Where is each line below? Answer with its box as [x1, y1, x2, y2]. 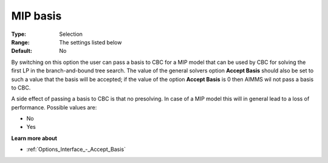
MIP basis [11, 9, 62, 23]
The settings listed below [59, 38, 122, 46]
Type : [11, 30, 27, 38]
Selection [59, 30, 83, 38]
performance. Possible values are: [11, 103, 97, 111]
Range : [11, 38, 30, 46]
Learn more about [11, 134, 58, 142]
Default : [11, 47, 33, 55]
